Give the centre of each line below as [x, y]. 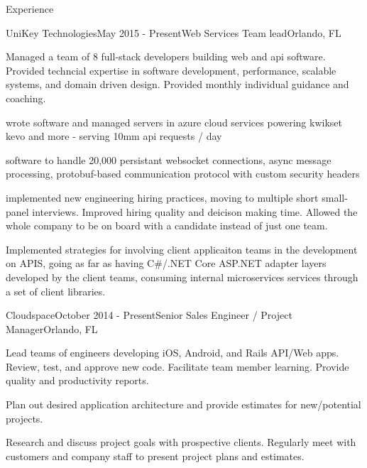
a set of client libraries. [56, 291]
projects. [24, 418]
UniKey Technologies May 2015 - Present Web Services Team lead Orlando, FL [174, 32]
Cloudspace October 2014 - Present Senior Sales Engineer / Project [149, 315]
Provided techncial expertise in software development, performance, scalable [171, 70]
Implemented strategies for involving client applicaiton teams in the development [182, 249]
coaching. [26, 98]
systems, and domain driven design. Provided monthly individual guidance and [177, 84]
